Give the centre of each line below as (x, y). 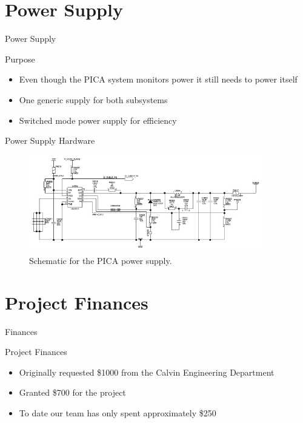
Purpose (20, 59)
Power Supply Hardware (50, 140)
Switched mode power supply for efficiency (98, 120)
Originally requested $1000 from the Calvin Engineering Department (147, 372)
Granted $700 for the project (72, 392)
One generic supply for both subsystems (93, 99)
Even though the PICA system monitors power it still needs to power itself (158, 79)
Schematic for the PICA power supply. (101, 260)
